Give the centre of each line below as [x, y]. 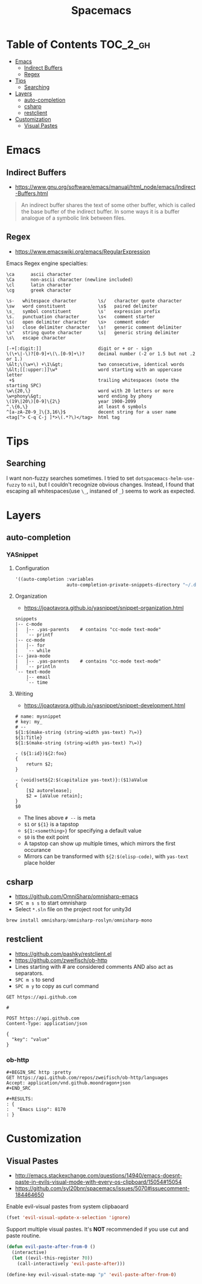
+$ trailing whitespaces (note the [94, 380]
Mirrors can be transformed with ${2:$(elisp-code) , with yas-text [106, 856]
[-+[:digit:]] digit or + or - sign [79, 349]
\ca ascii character [39, 274]
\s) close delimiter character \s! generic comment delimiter [94, 327]
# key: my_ [29, 722]
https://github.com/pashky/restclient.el [63, 954]
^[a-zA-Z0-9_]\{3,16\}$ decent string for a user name [91, 412]
